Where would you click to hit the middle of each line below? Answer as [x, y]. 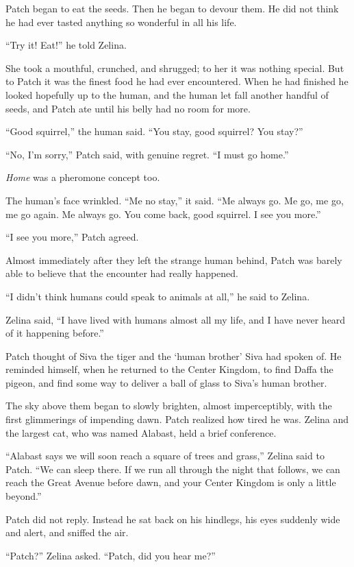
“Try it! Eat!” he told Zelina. [66, 45]
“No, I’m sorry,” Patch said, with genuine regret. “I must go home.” [147, 154]
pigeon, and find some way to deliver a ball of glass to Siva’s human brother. [166, 382]
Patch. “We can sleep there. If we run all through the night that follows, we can [173, 469]
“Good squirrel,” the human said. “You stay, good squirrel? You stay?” [154, 131]
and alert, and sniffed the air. [67, 532]
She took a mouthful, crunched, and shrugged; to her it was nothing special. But [175, 68]
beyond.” [24, 496]
